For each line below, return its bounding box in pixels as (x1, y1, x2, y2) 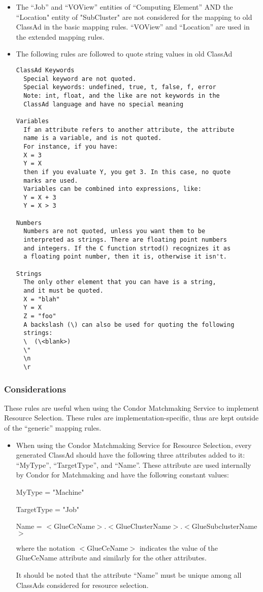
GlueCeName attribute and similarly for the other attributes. (16, 552, 207, 563)
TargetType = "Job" (16, 503, 80, 514)
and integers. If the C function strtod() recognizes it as (23, 244, 231, 252)
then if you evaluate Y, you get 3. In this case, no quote (23, 168, 231, 176)
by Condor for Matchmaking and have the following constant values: (16, 469, 229, 480)
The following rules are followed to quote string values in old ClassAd (16, 48, 233, 59)
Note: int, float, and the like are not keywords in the (23, 92, 220, 99)
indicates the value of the (139, 542, 218, 553)
